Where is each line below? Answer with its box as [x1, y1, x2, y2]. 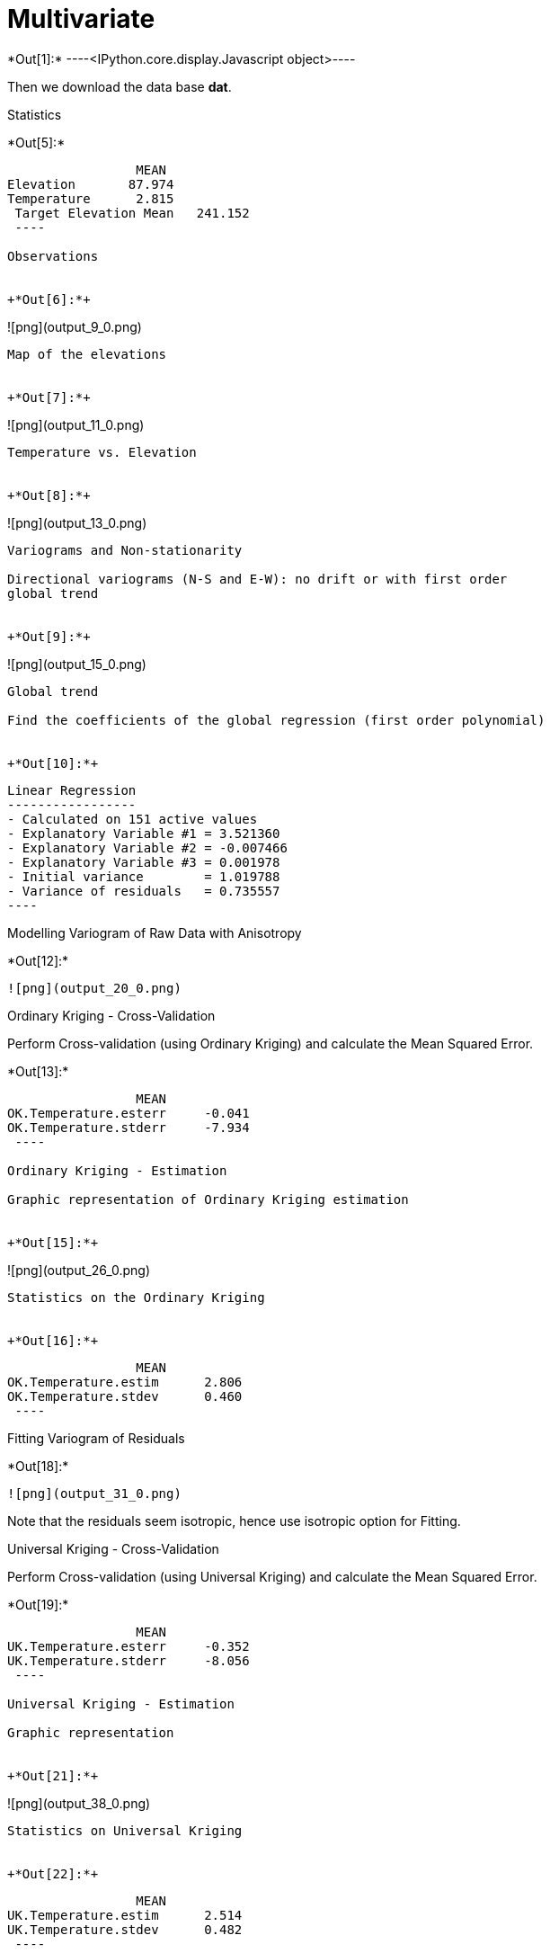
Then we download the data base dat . [7, 78, 232, 94]
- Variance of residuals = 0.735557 [7, 883, 280, 898]
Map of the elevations [7, 346, 167, 361]
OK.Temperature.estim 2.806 [7, 1374, 243, 1389]
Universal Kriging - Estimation [7, 1696, 235, 1711]
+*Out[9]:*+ [7, 629, 91, 644]
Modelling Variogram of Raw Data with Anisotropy [7, 924, 302, 941]
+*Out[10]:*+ [7, 755, 99, 771]
